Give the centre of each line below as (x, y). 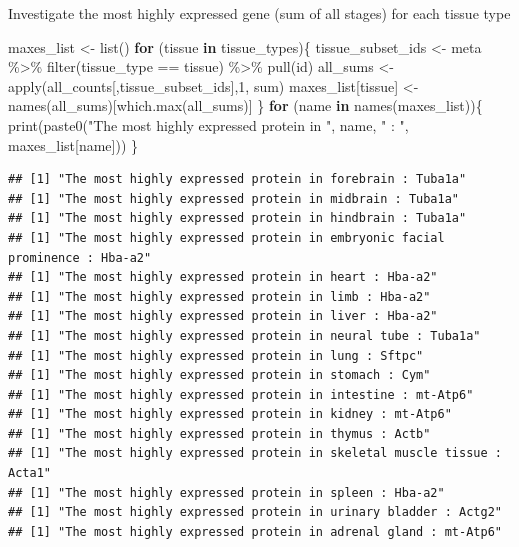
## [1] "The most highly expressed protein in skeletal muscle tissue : (255, 453)
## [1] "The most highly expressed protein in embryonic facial (226, 237)
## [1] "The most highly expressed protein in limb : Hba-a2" (219, 296)
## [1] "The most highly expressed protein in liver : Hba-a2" (223, 316)
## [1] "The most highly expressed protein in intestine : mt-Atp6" (241, 394)
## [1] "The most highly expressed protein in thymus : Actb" (219, 433)
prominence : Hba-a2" (80, 257)
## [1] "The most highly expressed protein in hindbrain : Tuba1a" (237, 218)
